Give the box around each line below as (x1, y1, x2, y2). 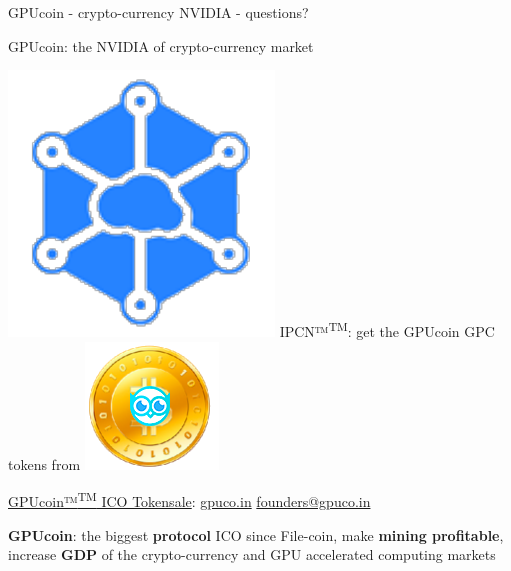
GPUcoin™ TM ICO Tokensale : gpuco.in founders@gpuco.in (8, 488, 371, 512)
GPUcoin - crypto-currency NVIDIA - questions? (8, 2, 309, 22)
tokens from (8, 453, 81, 474)
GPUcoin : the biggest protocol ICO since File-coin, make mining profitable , (8, 524, 504, 545)
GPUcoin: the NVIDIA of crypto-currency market (8, 35, 314, 56)
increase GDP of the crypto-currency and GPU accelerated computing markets (8, 544, 496, 565)
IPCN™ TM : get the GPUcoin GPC (279, 318, 495, 342)
